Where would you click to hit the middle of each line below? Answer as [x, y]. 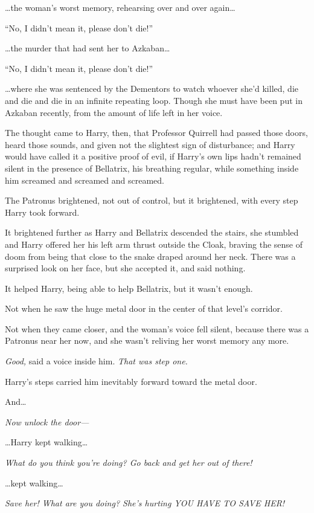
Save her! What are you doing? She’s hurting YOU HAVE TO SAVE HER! [145, 503]
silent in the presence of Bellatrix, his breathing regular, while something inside [152, 168]
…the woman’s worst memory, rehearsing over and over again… [120, 7]
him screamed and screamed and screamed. [85, 180]
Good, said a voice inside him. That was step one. [96, 361]
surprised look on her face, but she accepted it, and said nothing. [125, 268]
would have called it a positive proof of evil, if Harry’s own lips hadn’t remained [153, 156]
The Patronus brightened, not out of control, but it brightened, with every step [152, 200]
